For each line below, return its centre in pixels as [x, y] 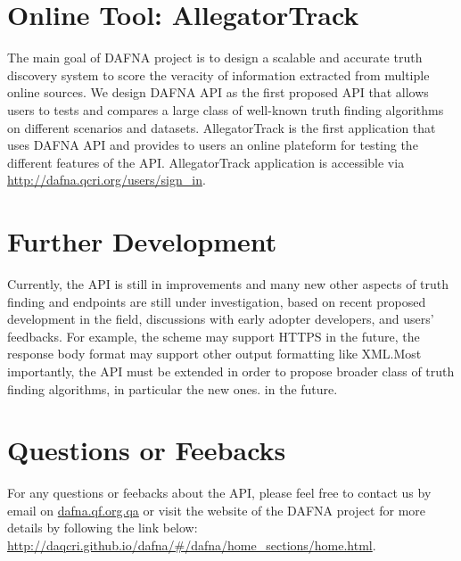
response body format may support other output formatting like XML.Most [214, 354]
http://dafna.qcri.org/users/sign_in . [107, 180]
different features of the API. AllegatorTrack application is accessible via [206, 162]
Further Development [142, 241]
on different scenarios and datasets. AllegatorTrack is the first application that [222, 127]
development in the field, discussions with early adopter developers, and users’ [221, 319]
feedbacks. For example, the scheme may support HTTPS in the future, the [214, 336]
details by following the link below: [103, 528]
